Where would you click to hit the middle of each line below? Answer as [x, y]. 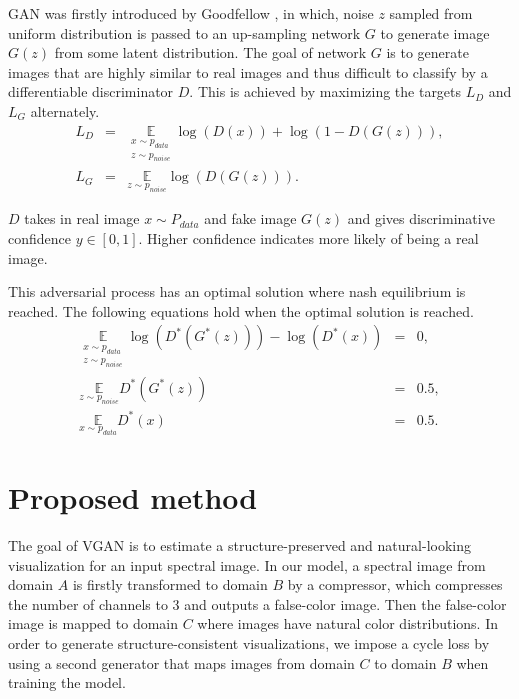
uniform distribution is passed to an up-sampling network [184, 32]
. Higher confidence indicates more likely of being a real [308, 237]
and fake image [250, 218]
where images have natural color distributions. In [347, 623]
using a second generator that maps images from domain [181, 662]
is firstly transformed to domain [170, 584]
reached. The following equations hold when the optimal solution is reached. [241, 310]
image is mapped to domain [93, 623]
